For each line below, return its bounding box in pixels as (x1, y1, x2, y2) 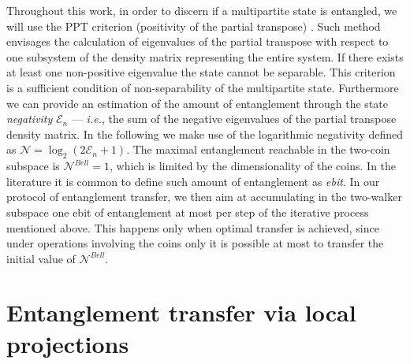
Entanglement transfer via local (6, 296, 356, 329)
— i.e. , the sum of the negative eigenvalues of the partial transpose (71, 110, 397, 127)
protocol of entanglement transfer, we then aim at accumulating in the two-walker (6, 188, 402, 205)
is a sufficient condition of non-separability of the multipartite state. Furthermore (6, 79, 399, 95)
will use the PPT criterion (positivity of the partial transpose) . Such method (6, 17, 381, 34)
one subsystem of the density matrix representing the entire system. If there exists (6, 48, 404, 65)
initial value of (6, 250, 76, 266)
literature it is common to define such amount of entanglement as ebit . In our (6, 173, 380, 189)
